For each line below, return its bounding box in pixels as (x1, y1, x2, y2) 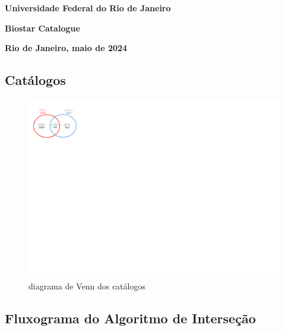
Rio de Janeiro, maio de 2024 (5, 42, 128, 54)
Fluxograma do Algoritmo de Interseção (5, 308, 256, 327)
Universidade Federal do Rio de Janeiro (5, 2, 171, 14)
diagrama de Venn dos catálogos (28, 279, 145, 292)
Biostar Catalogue (5, 21, 80, 34)
